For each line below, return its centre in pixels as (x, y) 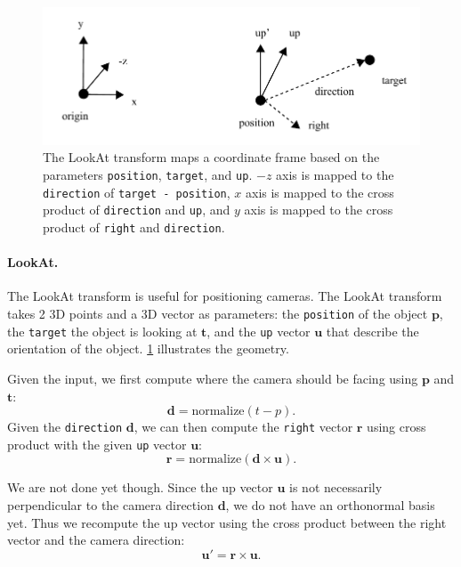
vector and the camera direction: (96, 540)
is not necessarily (336, 487)
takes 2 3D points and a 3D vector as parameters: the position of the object (218, 314)
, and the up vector (259, 331)
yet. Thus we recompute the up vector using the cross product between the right (227, 522)
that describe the (372, 331)
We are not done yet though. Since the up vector (140, 487)
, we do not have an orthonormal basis (330, 505)
